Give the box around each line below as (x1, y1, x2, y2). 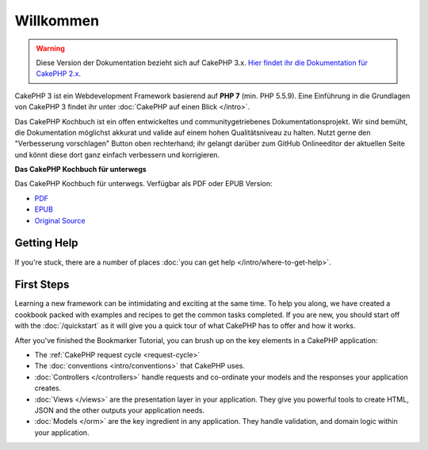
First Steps (14, 278, 70, 292)
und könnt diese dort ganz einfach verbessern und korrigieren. (14, 150, 220, 159)
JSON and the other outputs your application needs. (34, 405, 205, 415)
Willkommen (14, 12, 99, 29)
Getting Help (14, 236, 78, 250)
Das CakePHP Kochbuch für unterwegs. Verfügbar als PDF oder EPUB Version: (14, 179, 273, 189)
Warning (36, 44, 65, 53)
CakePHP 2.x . (36, 69, 82, 78)
